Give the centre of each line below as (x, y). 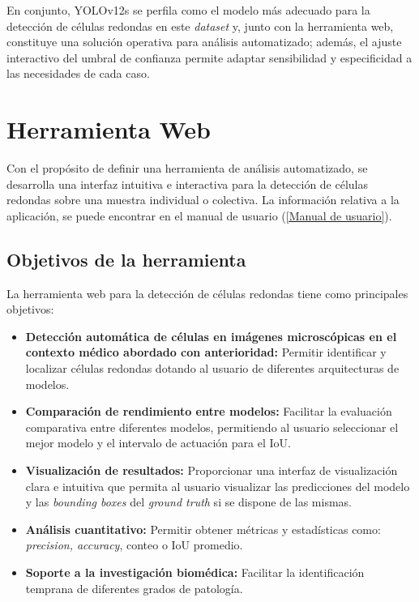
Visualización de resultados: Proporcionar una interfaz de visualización (212, 470)
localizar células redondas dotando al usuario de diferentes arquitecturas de (212, 368)
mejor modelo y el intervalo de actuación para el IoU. (158, 443)
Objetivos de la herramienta (126, 259)
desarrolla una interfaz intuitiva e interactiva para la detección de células (188, 184)
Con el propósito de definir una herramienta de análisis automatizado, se (187, 168)
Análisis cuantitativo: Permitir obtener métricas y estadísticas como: (203, 529)
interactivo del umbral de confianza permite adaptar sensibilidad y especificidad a (209, 57)
